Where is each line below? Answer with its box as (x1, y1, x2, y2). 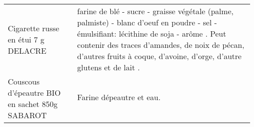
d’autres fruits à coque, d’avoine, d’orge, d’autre (77, 50, 242, 62)
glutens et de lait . (77, 62, 140, 73)
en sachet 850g (8, 98, 58, 109)
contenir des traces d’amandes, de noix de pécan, (77, 39, 245, 50)
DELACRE (8, 44, 46, 56)
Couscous (8, 76, 40, 87)
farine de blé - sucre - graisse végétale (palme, (77, 5, 233, 17)
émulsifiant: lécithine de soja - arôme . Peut (77, 28, 226, 39)
